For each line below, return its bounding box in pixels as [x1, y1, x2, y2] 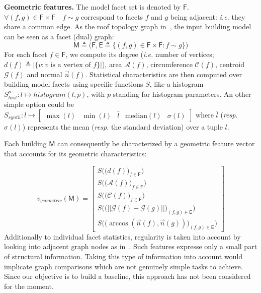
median [125, 112, 147, 120]
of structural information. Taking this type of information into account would [4, 251, 243, 262]
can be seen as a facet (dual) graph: [4, 31, 114, 41]
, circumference [146, 58, 193, 69]
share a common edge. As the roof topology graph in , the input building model [4, 21, 251, 32]
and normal [27, 69, 62, 79]
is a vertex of [50, 61, 91, 69]
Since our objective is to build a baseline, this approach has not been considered [4, 271, 251, 281]
